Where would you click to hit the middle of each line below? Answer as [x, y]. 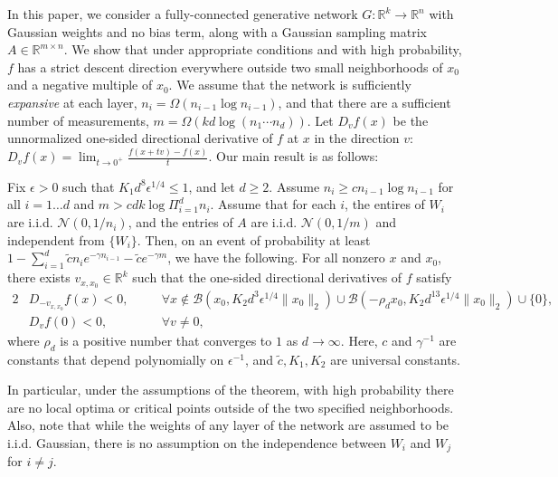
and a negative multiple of [80, 85]
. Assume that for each [273, 204]
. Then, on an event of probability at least [254, 239]
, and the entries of [180, 222]
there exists [39, 277]
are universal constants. [395, 359]
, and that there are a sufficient [364, 102]
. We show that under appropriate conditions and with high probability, [263, 49]
